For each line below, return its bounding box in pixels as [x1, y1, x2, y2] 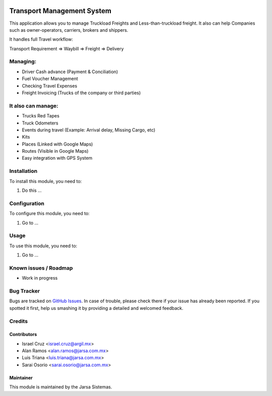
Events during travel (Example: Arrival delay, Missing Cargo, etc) [22, 126, 156, 133]
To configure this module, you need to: [9, 211, 90, 217]
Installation [9, 168, 38, 175]
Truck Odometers [22, 120, 58, 126]
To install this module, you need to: [9, 178, 82, 184]
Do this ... [22, 187, 42, 193]
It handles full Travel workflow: [9, 36, 73, 42]
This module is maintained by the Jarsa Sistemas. [9, 384, 112, 390]
